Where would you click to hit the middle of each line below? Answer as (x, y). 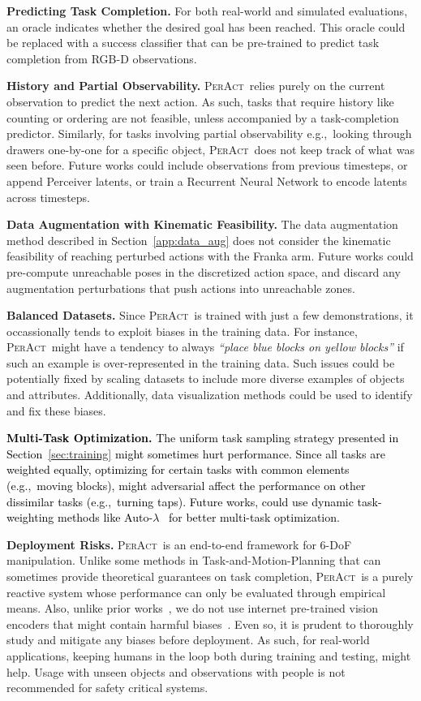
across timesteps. (48, 197)
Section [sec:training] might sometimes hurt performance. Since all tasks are (196, 453)
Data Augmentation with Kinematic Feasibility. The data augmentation (202, 224)
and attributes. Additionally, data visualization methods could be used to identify (210, 395)
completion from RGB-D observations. (102, 58)
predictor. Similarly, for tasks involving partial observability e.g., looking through (209, 133)
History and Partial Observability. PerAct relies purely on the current (196, 86)
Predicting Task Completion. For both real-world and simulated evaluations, (207, 11)
